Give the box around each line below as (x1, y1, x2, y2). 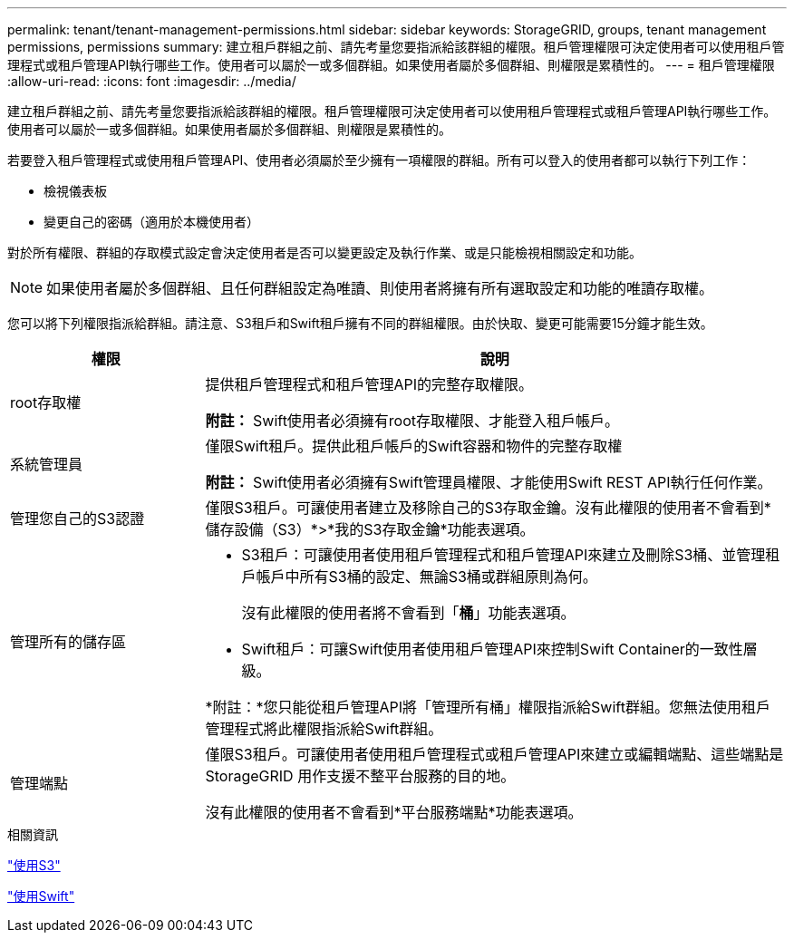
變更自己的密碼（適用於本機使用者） (44, 214, 259, 229)
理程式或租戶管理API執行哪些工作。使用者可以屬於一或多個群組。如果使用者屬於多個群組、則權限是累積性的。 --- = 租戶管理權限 (7, 57, 775, 73)
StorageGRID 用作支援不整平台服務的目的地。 (205, 767, 516, 785)
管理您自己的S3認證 (10, 509, 145, 528)
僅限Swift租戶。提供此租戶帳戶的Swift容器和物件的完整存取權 (205, 437, 623, 455)
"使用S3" (7, 858, 61, 873)
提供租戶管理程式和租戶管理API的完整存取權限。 (205, 375, 534, 393)
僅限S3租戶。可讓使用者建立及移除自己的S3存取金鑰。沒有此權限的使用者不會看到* (205, 499, 771, 517)
